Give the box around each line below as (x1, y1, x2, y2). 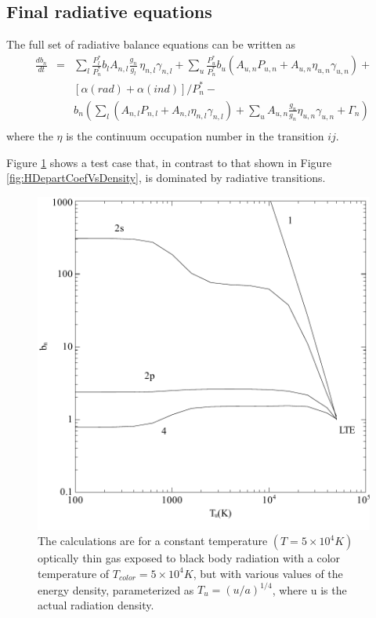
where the (6, 127, 53, 144)
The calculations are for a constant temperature (38, 533, 268, 549)
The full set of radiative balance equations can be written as (6, 36, 295, 53)
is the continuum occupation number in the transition (66, 127, 324, 144)
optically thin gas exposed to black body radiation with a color (38, 550, 341, 566)
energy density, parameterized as (38, 581, 194, 597)
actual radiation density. (38, 596, 154, 613)
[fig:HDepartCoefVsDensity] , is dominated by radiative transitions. (6, 169, 326, 186)
